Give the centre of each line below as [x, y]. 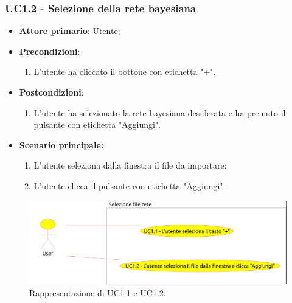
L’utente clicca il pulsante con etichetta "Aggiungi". [130, 185]
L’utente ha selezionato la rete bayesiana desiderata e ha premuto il [160, 112]
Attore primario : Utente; [70, 31]
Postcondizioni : [51, 92]
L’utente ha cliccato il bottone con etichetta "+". [125, 71]
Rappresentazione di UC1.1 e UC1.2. [98, 293]
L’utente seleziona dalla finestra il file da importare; [130, 165]
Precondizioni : [50, 51]
